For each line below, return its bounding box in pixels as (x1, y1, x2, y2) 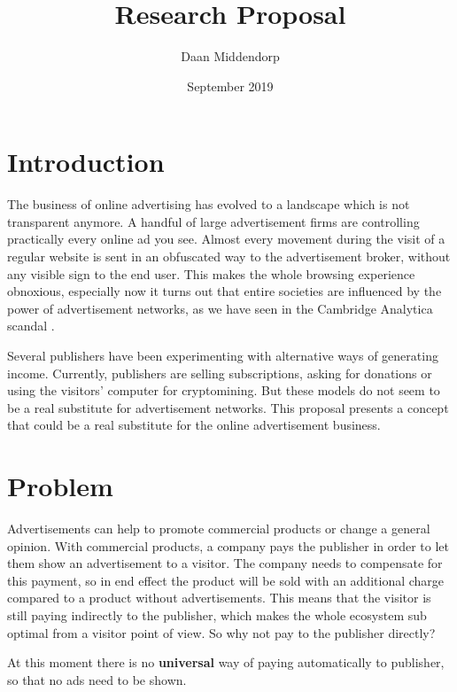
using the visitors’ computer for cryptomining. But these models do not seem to (7, 381, 440, 400)
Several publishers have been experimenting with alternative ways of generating (7, 346, 438, 364)
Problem (7, 468, 113, 504)
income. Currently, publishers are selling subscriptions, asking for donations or (7, 363, 432, 382)
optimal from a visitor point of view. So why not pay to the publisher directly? (7, 623, 436, 641)
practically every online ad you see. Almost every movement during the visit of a (7, 229, 445, 248)
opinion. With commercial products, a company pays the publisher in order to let (7, 536, 450, 555)
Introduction (7, 144, 165, 180)
